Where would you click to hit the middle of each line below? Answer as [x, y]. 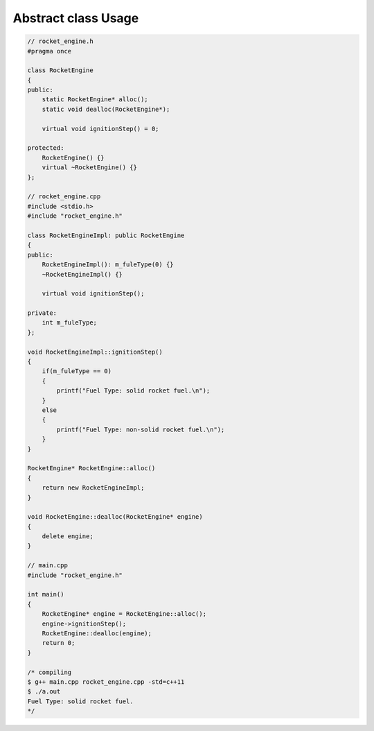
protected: [46, 148]
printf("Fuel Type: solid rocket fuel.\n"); [133, 391]
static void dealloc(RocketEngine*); [106, 109]
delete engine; [68, 536]
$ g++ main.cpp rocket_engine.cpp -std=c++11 [106, 682]
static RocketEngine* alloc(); [95, 100]
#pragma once [50, 51]
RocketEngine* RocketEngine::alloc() [91, 468]
